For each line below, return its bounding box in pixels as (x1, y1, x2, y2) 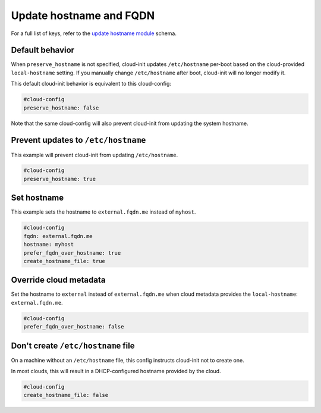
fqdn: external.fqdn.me (23, 233, 93, 239)
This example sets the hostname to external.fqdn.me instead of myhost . (11, 208, 196, 215)
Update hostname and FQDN (11, 9, 155, 22)
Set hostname (11, 193, 64, 203)
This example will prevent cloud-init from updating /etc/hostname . (11, 151, 178, 158)
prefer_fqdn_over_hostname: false (23, 323, 124, 330)
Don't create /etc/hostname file (11, 340, 135, 351)
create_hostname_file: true (23, 258, 105, 264)
